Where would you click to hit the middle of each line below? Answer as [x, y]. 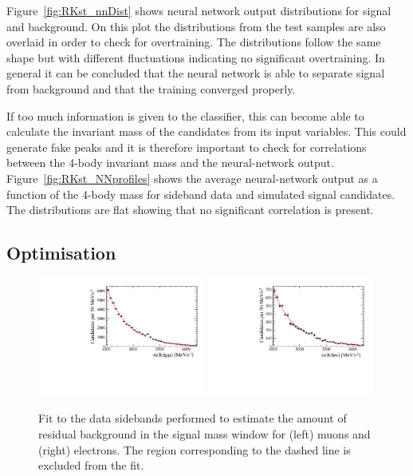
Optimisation [61, 253]
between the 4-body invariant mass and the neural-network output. [170, 163]
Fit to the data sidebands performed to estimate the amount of [193, 418]
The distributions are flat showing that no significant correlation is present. [190, 210]
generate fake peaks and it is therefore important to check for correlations [187, 147]
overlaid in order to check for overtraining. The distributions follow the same [194, 42]
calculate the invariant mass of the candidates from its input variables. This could [206, 131]
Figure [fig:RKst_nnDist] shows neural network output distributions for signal [199, 10]
